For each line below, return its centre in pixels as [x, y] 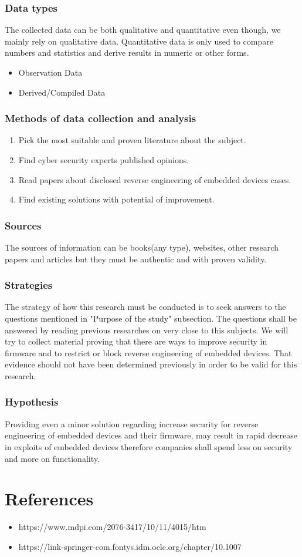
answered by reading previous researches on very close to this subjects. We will [147, 330]
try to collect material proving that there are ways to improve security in [136, 341]
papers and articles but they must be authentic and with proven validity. [136, 259]
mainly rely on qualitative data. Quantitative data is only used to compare [139, 41]
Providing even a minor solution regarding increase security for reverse [132, 423]
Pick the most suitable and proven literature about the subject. [132, 140]
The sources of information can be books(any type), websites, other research [142, 247]
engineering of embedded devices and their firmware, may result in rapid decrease [151, 435]
